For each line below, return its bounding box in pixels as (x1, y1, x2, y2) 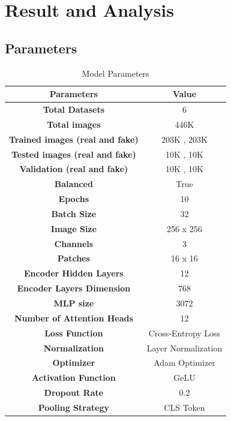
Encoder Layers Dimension (17, 282, 131, 294)
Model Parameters (82, 67, 149, 79)
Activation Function (32, 371, 116, 384)
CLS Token (164, 401, 205, 413)
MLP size (53, 296, 94, 309)
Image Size (50, 222, 97, 234)
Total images (47, 118, 101, 130)
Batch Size (51, 207, 97, 219)
